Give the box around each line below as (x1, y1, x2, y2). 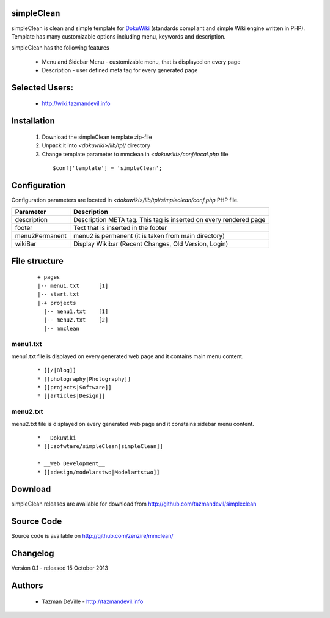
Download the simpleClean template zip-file (42, 133, 152, 141)
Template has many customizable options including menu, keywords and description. (11, 32, 226, 40)
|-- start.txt (37, 291, 79, 298)
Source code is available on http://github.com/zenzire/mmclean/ (11, 532, 174, 540)
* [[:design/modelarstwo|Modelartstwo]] (37, 468, 160, 476)
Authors (11, 581, 43, 591)
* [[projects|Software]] (37, 384, 112, 391)
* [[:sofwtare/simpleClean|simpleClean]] (37, 443, 163, 450)
